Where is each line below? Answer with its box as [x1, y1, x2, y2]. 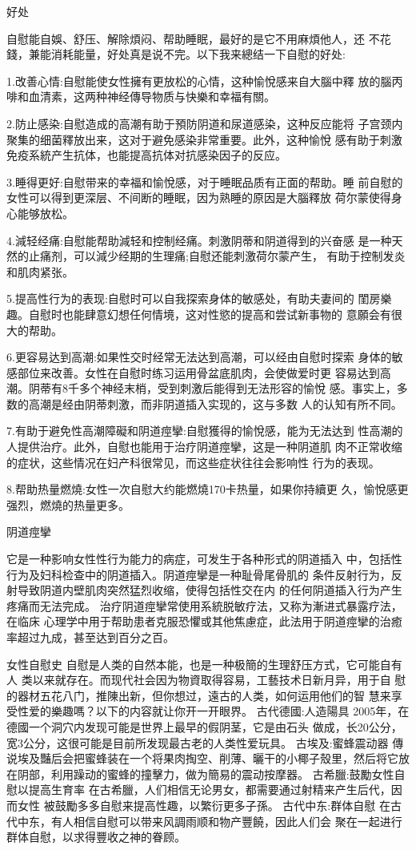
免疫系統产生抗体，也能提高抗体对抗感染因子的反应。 [6, 147, 286, 163]
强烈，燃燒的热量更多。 [6, 496, 130, 513]
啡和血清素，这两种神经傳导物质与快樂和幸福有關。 [6, 88, 275, 105]
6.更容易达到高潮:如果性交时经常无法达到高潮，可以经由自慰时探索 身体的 [6, 348, 392, 365]
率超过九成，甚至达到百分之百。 [6, 629, 174, 645]
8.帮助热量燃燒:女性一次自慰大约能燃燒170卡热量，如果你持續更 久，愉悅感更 [6, 481, 409, 498]
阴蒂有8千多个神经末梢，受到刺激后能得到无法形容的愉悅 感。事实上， [28, 380, 397, 397]
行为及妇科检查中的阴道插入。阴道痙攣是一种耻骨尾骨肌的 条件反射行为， [6, 566, 391, 582]
